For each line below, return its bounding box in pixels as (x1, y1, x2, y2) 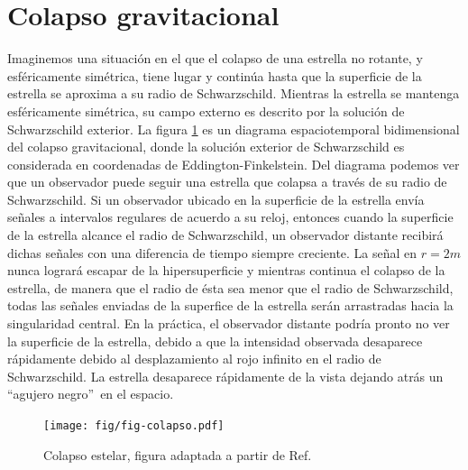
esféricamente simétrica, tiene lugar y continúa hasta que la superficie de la (7, 66, 422, 85)
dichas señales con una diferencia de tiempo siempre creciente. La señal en (7, 243, 418, 262)
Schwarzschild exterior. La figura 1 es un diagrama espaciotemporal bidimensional (7, 119, 460, 138)
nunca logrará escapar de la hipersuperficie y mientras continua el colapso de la (7, 261, 445, 280)
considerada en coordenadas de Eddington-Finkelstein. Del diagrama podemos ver (7, 154, 460, 173)
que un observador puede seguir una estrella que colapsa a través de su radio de (7, 172, 447, 191)
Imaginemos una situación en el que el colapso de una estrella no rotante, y (7, 49, 423, 68)
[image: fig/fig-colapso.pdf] (43, 419, 225, 432)
